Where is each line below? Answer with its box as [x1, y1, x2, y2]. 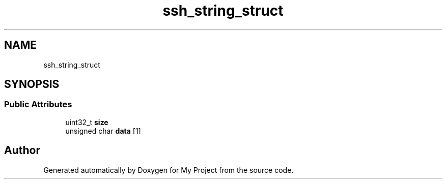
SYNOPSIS [4, 78, 60, 91]
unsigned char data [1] [65, 126, 141, 135]
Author [4, 144, 40, 157]
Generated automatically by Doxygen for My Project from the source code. [43, 165, 294, 174]
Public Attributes [4, 99, 72, 110]
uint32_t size [65, 117, 108, 127]
